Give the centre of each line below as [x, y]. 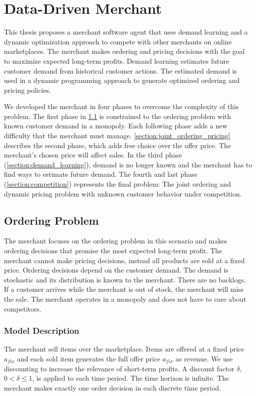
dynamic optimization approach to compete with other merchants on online [118, 41]
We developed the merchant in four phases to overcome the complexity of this [121, 106]
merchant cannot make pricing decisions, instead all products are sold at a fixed [124, 260]
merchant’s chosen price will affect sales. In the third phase [93, 155]
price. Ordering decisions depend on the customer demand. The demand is [116, 270]
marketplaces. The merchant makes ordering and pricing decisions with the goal [124, 51]
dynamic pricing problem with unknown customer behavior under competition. [123, 193]
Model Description [42, 331]
